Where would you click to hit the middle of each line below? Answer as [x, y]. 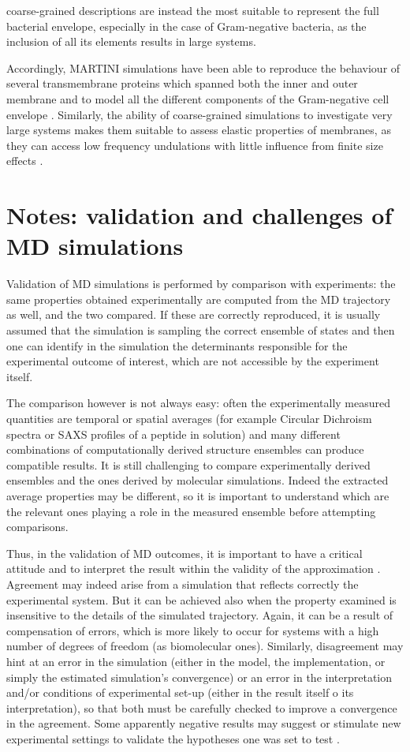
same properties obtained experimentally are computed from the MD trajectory [199, 299]
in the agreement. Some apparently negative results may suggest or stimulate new [204, 723]
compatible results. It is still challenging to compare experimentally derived [188, 464]
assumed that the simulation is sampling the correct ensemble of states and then [201, 330]
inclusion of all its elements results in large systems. [131, 41]
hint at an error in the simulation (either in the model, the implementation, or [196, 661]
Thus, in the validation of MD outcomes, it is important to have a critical [184, 553]
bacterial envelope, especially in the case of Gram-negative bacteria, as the [186, 26]
